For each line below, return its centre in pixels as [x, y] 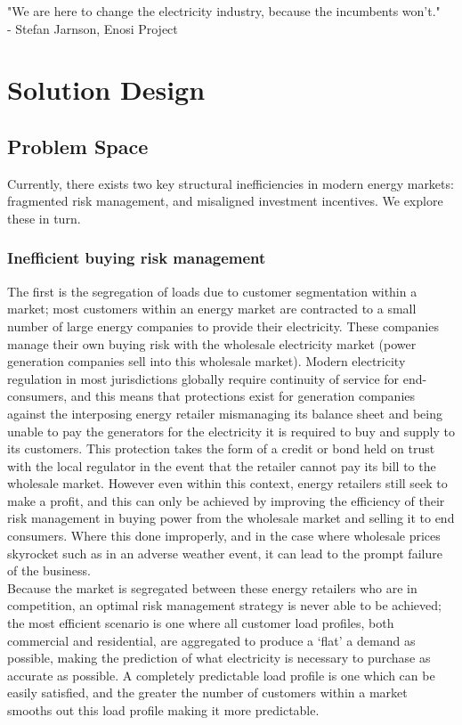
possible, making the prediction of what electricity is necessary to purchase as [219, 658]
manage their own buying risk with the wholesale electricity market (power [212, 343]
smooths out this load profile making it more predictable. [163, 710]
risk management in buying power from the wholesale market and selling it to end [231, 518]
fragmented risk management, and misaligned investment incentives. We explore [225, 201]
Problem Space [78, 146]
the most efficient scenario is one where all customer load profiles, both [201, 623]
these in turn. [44, 218]
